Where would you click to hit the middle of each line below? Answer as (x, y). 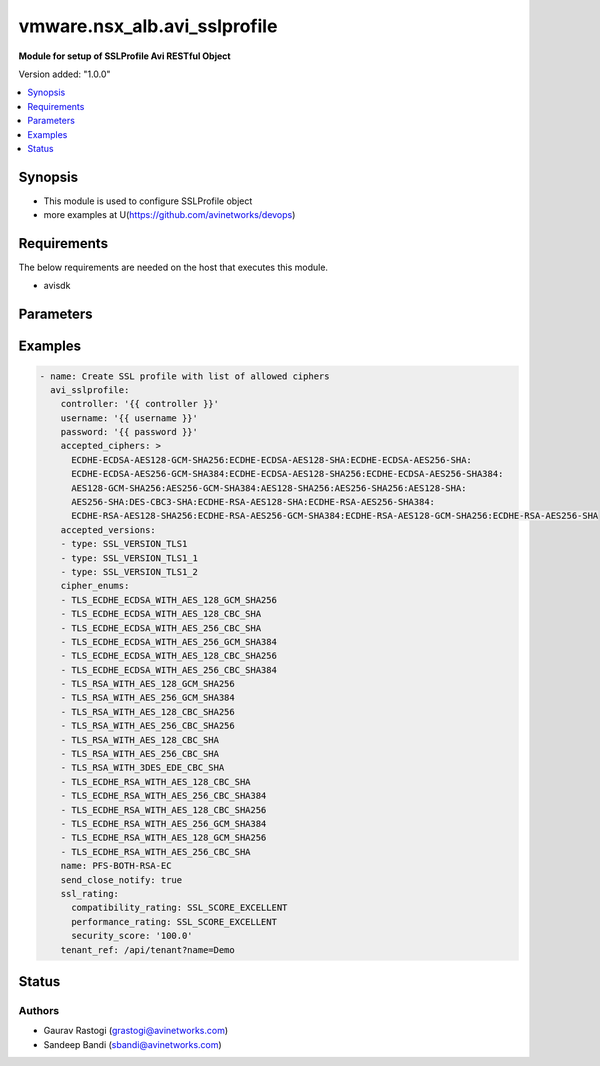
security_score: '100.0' (132, 936)
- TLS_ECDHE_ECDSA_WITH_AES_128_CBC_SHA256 (168, 656)
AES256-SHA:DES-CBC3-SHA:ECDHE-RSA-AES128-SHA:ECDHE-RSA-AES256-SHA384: (253, 502)
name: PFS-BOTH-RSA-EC (116, 866)
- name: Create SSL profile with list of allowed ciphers (184, 376)
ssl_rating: (90, 893)
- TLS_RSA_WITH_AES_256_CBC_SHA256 (147, 726)
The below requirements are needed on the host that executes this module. (173, 267)
